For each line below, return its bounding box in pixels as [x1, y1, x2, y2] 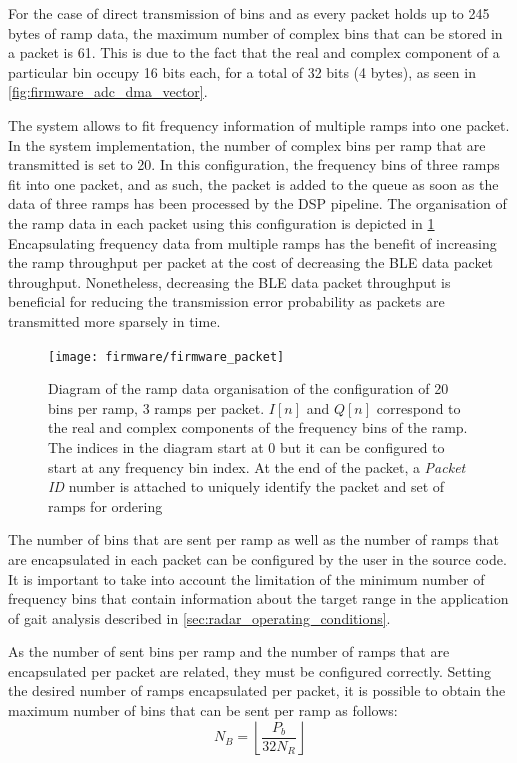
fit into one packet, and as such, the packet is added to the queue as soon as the [8, 173, 499, 194]
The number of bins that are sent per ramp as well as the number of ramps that [8, 529, 499, 550]
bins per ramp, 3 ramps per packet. [48, 397, 265, 418]
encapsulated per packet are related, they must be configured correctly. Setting [8, 660, 491, 681]
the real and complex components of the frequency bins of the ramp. [48, 417, 468, 438]
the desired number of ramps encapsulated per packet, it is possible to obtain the [8, 680, 506, 701]
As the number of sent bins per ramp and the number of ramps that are [8, 641, 450, 662]
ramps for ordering [48, 495, 163, 516]
